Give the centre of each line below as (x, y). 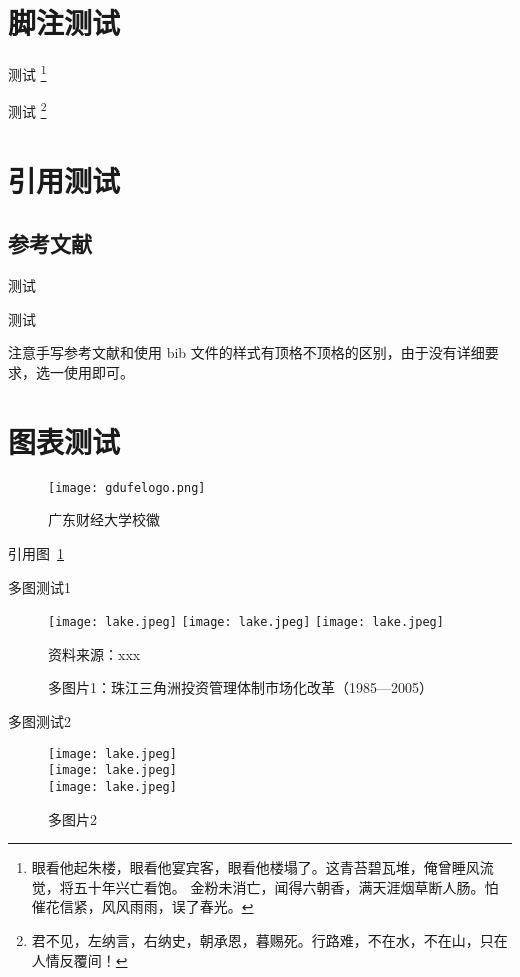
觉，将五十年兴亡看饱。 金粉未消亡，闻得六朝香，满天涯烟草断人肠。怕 (265, 886)
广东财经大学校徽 (104, 519)
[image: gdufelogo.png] (127, 487)
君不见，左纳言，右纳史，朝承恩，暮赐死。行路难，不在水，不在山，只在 (269, 939)
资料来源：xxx (94, 653)
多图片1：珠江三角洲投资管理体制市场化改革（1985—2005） (240, 687)
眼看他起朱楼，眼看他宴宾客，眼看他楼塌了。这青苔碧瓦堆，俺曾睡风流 (262, 867)
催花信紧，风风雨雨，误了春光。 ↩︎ (142, 906)
